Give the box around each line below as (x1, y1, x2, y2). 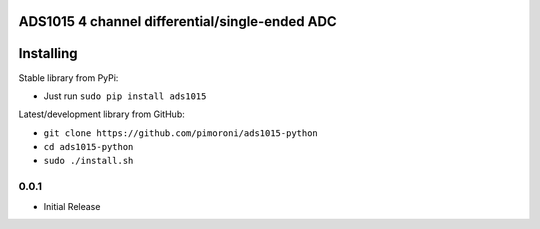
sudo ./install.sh (43, 155, 134, 167)
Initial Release (43, 200, 101, 212)
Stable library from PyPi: (18, 71, 119, 84)
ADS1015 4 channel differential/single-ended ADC (18, 13, 337, 30)
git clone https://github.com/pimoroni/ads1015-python (43, 127, 319, 139)
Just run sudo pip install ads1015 (43, 90, 207, 102)
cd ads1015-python (43, 141, 134, 153)
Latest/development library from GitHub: (18, 108, 185, 120)
